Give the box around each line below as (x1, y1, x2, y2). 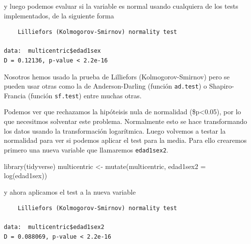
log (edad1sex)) (4, 170, 47, 181)
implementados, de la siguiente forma (4, 10, 114, 20)
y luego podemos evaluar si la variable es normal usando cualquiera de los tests (4, 1, 238, 11)
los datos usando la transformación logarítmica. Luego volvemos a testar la (4, 125, 226, 136)
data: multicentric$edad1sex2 (4, 224, 104, 231)
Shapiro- (209, 81, 234, 91)
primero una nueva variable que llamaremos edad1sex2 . (4, 144, 169, 154)
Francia (4, 90, 26, 100)
